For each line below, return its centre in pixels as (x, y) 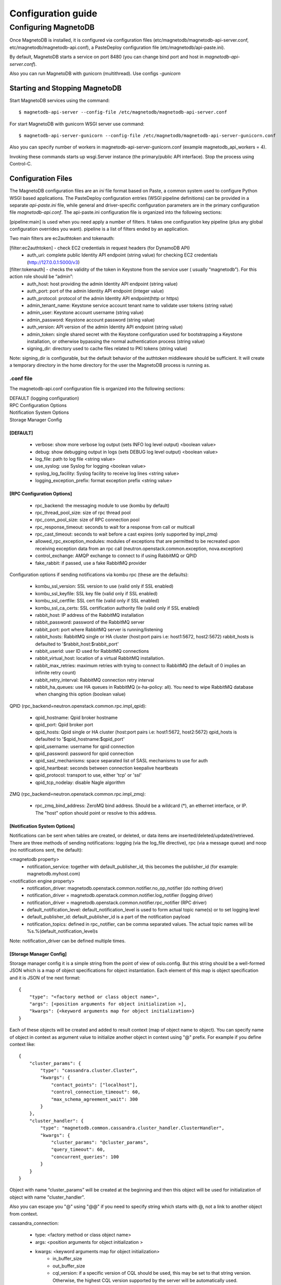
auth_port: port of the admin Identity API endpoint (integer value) (96, 291)
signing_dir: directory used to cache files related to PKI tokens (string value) (107, 348)
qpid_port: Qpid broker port (64, 725)
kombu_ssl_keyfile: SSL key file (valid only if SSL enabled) (96, 593)
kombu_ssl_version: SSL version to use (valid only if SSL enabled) (104, 586)
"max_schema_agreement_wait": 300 (95, 1099)
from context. (24, 1214)
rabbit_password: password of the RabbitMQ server (90, 622)
